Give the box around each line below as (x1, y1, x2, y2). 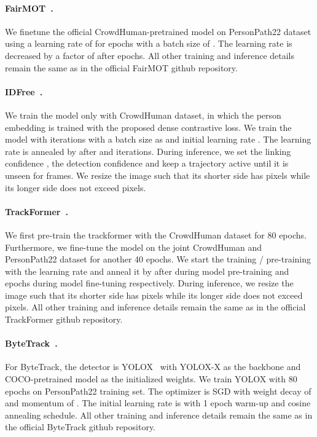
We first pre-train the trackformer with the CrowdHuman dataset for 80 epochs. (5, 228, 307, 241)
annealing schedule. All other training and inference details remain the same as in (5, 408, 313, 421)
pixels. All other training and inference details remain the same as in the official (5, 301, 306, 313)
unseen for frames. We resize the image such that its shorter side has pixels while (5, 168, 310, 181)
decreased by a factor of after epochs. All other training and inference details (5, 49, 295, 61)
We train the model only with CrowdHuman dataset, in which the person (5, 108, 281, 121)
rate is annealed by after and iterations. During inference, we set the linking (5, 144, 291, 157)
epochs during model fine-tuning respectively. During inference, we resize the (5, 277, 294, 289)
